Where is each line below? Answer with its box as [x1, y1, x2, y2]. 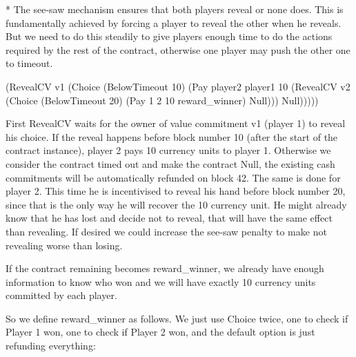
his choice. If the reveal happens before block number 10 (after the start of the [6, 129, 338, 144]
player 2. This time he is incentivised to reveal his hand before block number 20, [6, 184, 346, 198]
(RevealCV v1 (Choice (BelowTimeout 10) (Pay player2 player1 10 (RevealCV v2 [6, 79, 350, 93]
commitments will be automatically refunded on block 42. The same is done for [6, 170, 341, 184]
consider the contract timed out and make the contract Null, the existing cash [6, 156, 335, 171]
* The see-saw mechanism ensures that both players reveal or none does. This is [6, 2, 344, 16]
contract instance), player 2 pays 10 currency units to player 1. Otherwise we [6, 143, 331, 157]
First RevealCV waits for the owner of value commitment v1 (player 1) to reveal [6, 116, 346, 131]
